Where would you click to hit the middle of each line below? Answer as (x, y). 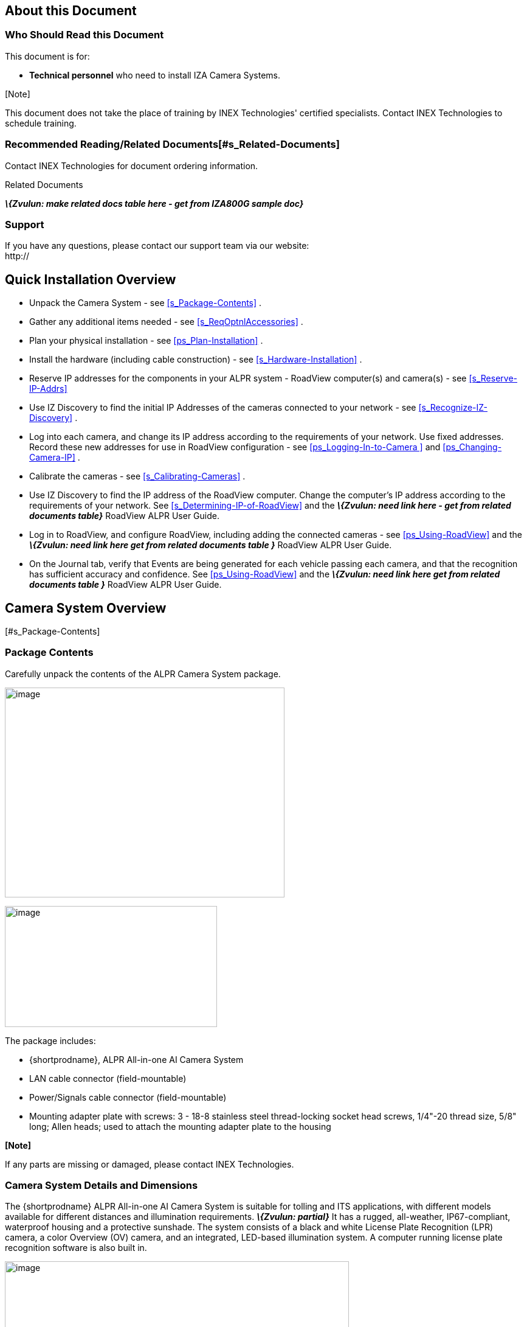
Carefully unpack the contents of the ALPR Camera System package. (143, 674)
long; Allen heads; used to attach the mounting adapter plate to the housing (180, 1126)
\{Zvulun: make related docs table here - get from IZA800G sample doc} (154, 203)
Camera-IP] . (55, 458)
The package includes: (50, 1040)
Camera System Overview (86, 608)
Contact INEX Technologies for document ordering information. (132, 165)
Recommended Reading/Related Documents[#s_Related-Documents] (172, 145)
